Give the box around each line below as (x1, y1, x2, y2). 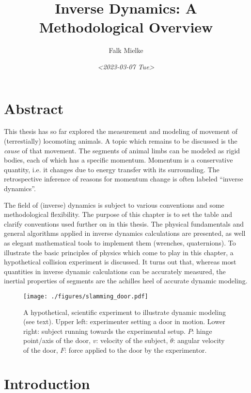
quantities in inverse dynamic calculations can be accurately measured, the (4, 266, 226, 276)
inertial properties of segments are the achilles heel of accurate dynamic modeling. (4, 276, 248, 286)
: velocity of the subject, (96, 335, 168, 345)
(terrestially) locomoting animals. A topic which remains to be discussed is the (4, 136, 237, 146)
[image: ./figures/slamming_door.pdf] (23, 293, 148, 300)
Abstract (4, 98, 64, 118)
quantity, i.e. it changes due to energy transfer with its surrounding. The (4, 164, 220, 174)
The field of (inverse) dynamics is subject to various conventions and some (4, 199, 224, 210)
